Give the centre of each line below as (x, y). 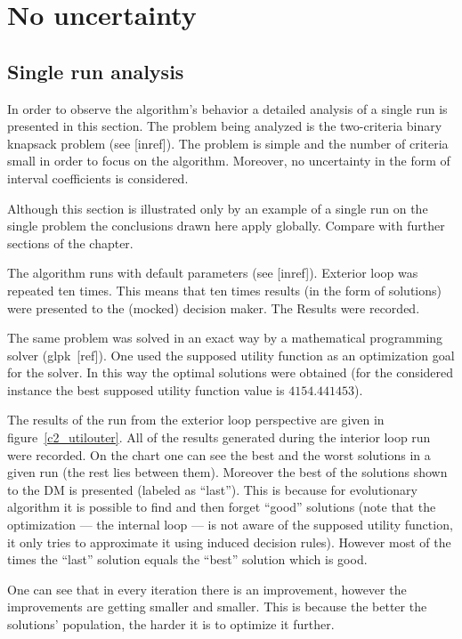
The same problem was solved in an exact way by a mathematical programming (225, 338)
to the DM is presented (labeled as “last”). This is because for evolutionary (212, 489)
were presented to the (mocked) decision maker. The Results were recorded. (214, 307)
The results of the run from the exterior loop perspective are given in (196, 420)
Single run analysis (96, 71)
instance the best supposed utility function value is (146, 389)
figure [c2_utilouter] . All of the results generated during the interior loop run (219, 437)
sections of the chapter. (70, 243)
